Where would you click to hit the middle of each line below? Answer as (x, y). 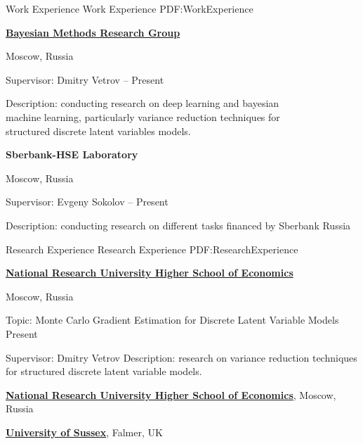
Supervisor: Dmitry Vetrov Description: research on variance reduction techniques (181, 357)
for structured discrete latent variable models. (104, 371)
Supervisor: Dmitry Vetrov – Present (85, 79)
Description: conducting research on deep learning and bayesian (143, 103)
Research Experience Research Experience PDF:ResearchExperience (152, 249)
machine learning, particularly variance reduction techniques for (143, 116)
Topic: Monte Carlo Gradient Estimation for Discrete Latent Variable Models (172, 320)
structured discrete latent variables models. (98, 131)
